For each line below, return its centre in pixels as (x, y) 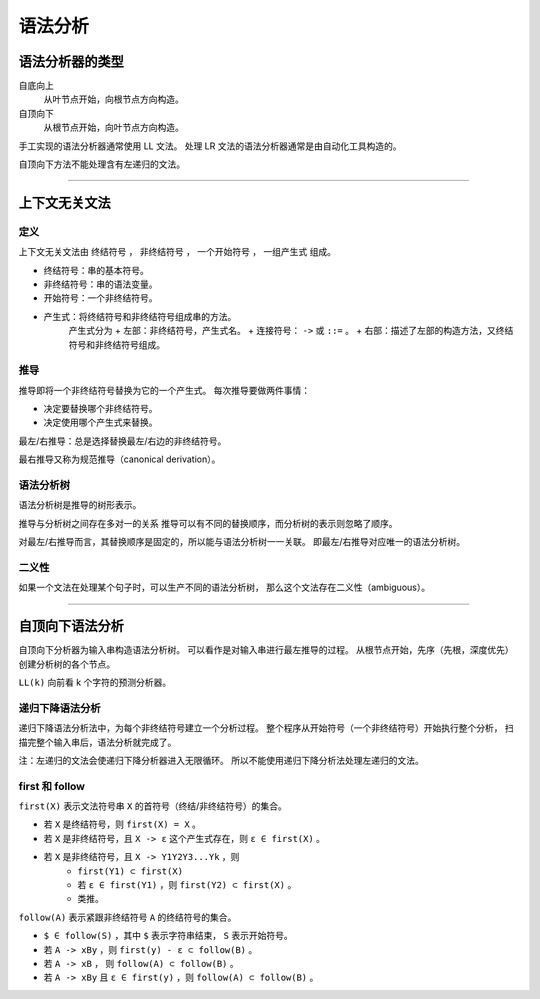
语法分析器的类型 (71, 61)
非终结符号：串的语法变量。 (100, 284)
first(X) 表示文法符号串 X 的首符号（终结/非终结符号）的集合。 (152, 806)
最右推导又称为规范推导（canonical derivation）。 (119, 459)
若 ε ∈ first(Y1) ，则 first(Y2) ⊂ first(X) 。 (187, 884)
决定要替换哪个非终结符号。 (100, 409)
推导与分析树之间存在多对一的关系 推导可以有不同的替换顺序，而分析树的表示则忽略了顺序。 (208, 523)
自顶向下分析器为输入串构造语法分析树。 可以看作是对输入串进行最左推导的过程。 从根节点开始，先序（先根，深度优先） (266, 650)
